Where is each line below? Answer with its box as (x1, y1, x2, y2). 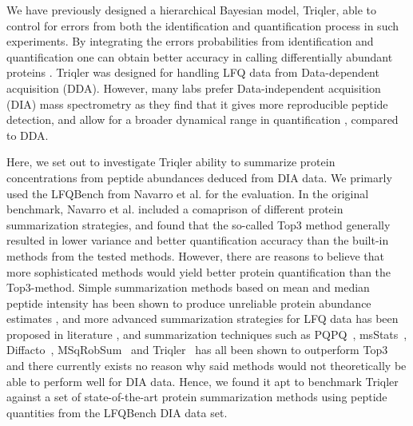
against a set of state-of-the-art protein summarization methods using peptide (6, 388, 387, 405)
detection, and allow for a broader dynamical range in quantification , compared (6, 111, 399, 128)
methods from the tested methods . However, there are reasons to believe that (6, 247, 385, 264)
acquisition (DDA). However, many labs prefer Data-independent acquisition (6, 79, 381, 96)
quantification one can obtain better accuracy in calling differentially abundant (6, 48, 393, 65)
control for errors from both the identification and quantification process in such (6, 17, 399, 34)
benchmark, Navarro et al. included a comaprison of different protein (6, 201, 344, 217)
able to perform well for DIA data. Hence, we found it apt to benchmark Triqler (6, 372, 399, 389)
